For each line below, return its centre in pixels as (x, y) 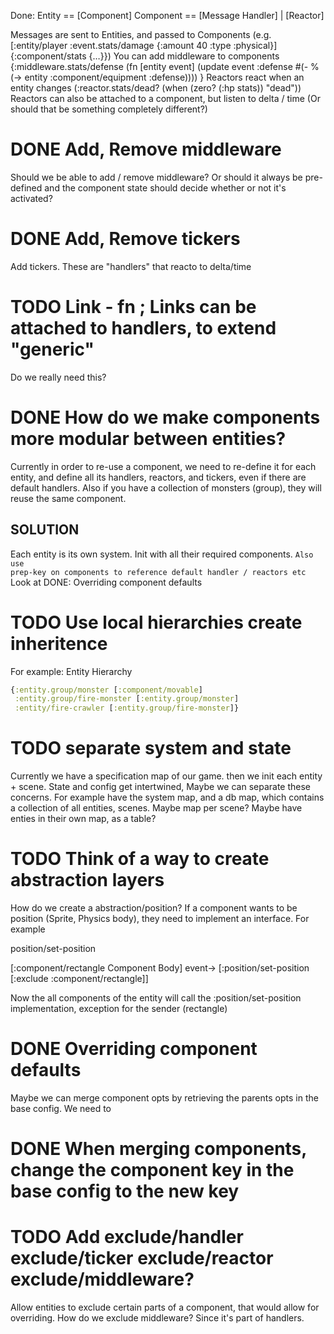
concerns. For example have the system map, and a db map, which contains (167, 797)
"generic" (52, 349)
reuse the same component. (68, 498)
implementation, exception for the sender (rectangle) (119, 1008)
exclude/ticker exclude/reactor (142, 1258)
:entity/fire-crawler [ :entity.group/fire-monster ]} (127, 708)
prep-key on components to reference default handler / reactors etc (158, 572)
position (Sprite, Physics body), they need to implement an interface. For (160, 918)
